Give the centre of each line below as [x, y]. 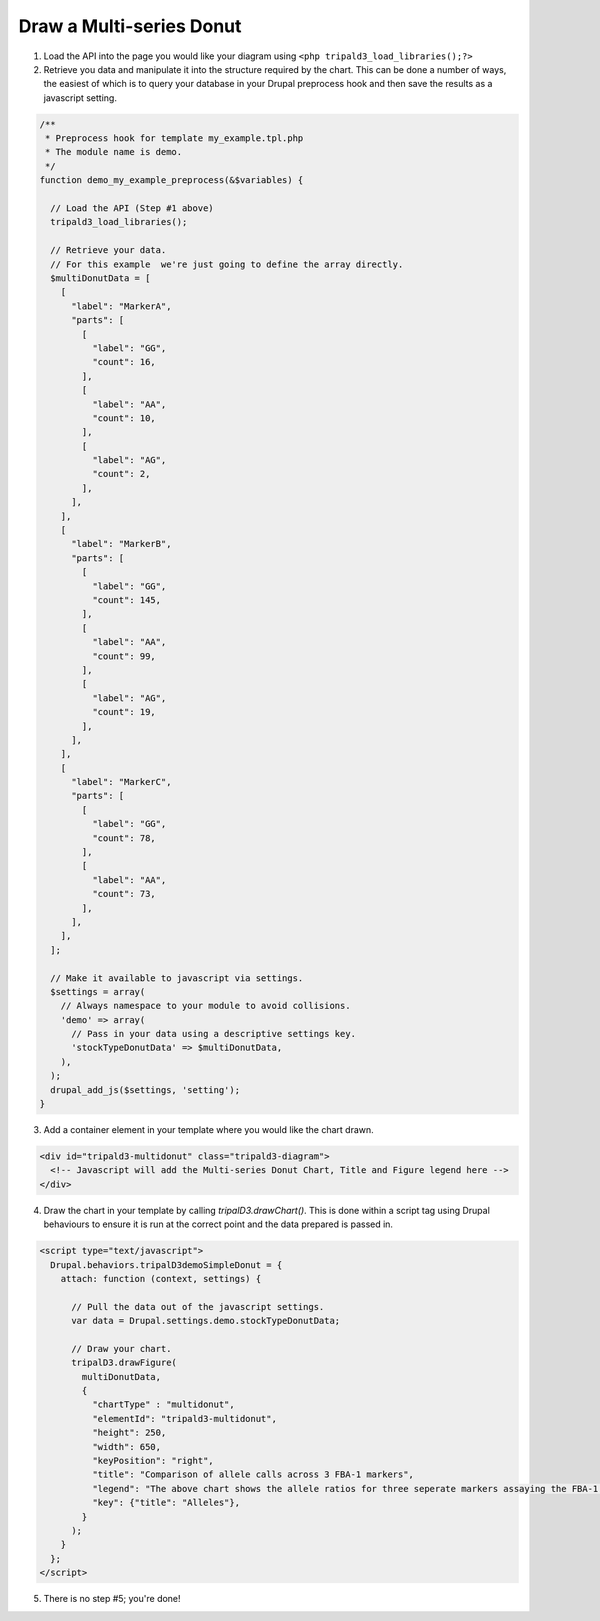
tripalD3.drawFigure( [124, 1363]
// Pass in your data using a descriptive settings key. [214, 1034]
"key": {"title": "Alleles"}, [165, 1503]
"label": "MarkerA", [121, 306]
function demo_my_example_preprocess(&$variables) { [171, 180]
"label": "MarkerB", [121, 544]
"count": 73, [124, 894]
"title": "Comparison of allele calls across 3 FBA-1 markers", [253, 1474]
